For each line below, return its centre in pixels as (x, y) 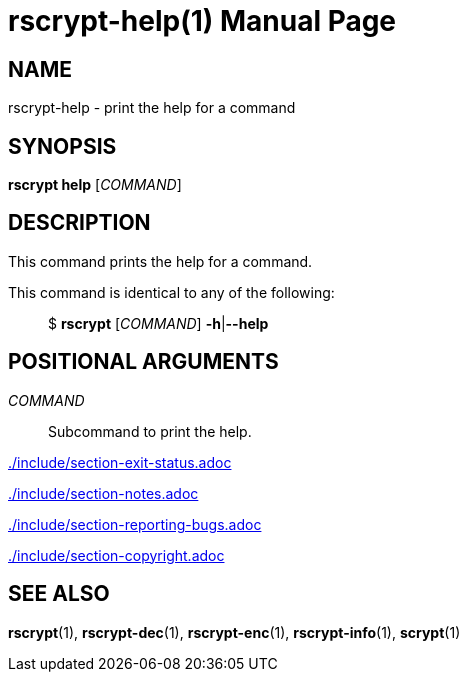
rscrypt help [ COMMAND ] (95, 185)
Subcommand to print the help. (150, 431)
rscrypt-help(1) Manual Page (202, 21)
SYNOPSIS (62, 146)
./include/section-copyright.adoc (116, 555)
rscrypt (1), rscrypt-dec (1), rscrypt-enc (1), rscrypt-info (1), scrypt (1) (234, 632)
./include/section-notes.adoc (103, 493)
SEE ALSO (59, 594)
